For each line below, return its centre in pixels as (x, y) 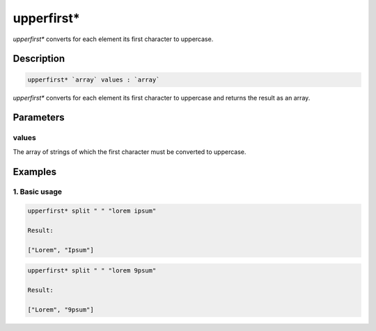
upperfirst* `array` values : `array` (94, 79)
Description (39, 59)
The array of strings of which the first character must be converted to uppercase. (130, 152)
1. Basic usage (38, 192)
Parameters (39, 117)
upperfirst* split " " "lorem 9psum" (92, 271)
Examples (35, 172)
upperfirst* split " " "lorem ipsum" (92, 211)
